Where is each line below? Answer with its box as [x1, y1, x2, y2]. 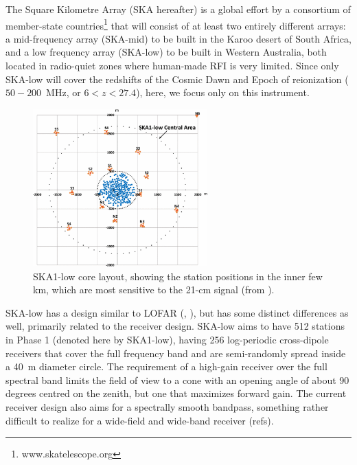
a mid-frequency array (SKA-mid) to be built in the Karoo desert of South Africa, [5, 31, 352, 45]
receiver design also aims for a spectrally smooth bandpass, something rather [5, 400, 329, 413]
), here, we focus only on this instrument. [136, 85, 310, 100]
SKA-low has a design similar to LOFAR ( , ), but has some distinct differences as [5, 305, 349, 319]
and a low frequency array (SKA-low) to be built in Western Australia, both [5, 45, 327, 59]
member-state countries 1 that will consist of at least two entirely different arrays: [5, 16, 346, 32]
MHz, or [46, 85, 81, 100]
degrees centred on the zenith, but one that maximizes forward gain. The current [5, 386, 347, 400]
